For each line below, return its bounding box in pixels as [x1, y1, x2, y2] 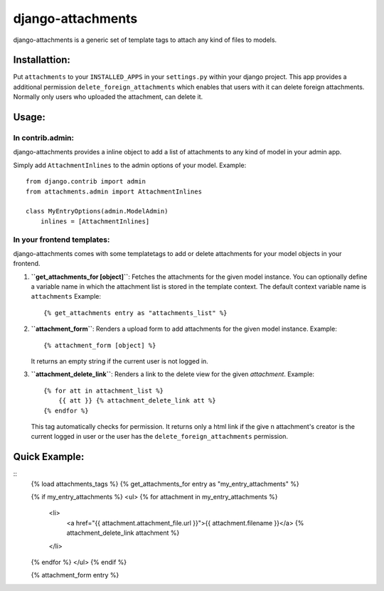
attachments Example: [31, 292, 101, 301]
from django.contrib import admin [26, 178, 146, 186]
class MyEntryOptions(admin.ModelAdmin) [26, 207, 169, 215]
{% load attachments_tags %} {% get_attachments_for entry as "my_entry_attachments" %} [31, 479, 299, 488]
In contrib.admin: [13, 133, 75, 143]
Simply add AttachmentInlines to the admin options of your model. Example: [13, 161, 247, 169]
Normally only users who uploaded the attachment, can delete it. [13, 92, 203, 101]
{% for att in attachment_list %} [43, 386, 164, 395]
